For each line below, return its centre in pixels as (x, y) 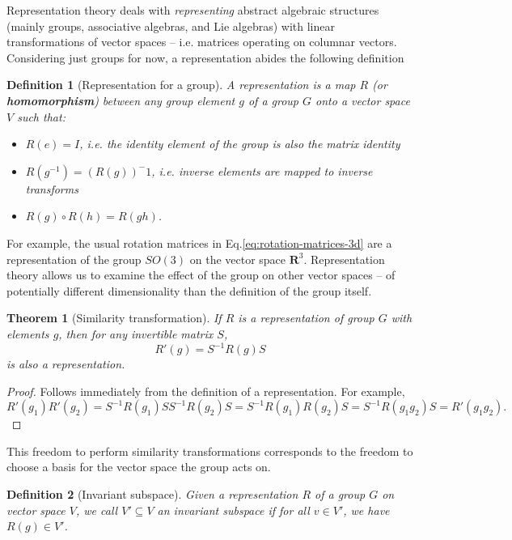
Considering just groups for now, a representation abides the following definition (205, 57)
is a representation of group (306, 318)
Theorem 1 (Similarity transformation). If (114, 318)
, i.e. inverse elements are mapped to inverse (262, 170)
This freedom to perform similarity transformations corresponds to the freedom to (210, 451)
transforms (52, 188)
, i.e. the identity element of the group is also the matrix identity (240, 144)
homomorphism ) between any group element (121, 100)
